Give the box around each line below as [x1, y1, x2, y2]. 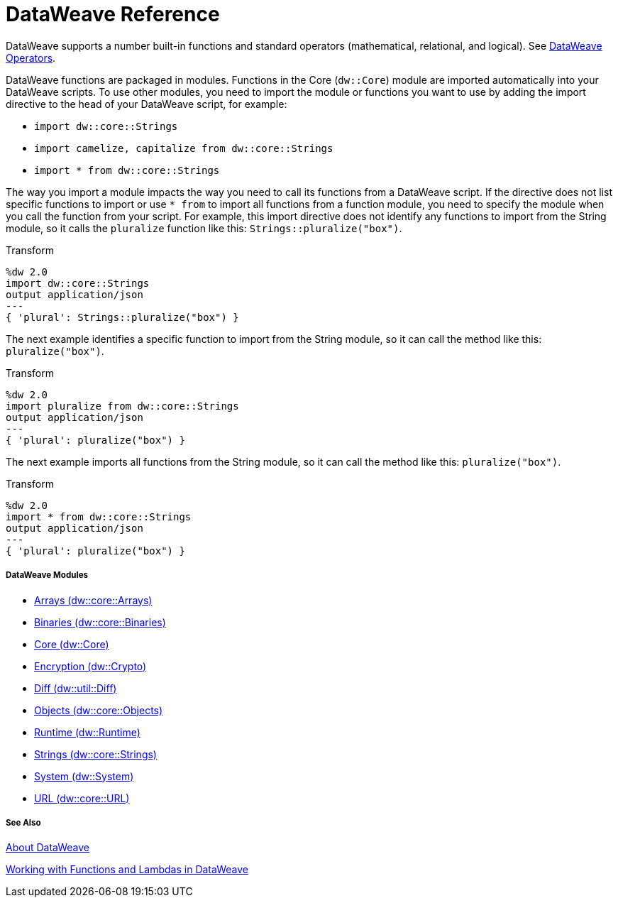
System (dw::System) [34, 770, 134, 782]
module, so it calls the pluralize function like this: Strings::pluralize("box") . [6, 221, 402, 234]
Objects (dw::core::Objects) [34, 704, 163, 716]
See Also [6, 817, 41, 828]
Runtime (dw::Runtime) [34, 726, 140, 738]
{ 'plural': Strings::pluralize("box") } [6, 311, 239, 323]
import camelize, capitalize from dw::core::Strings [34, 142, 333, 154]
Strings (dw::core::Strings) [34, 748, 157, 760]
